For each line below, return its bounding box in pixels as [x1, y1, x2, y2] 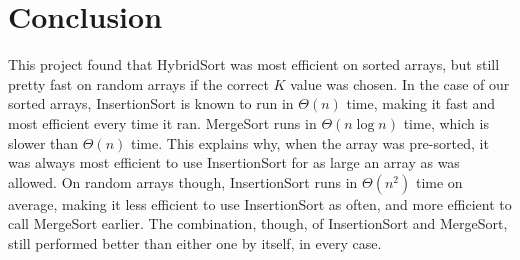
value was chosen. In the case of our [290, 73, 510, 94]
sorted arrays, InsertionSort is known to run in [8, 93, 294, 114]
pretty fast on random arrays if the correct [8, 73, 269, 94]
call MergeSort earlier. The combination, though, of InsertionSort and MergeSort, [8, 213, 508, 234]
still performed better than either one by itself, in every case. [8, 232, 382, 253]
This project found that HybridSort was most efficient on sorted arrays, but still [8, 54, 500, 75]
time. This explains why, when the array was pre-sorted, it [131, 132, 489, 153]
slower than [8, 132, 79, 153]
